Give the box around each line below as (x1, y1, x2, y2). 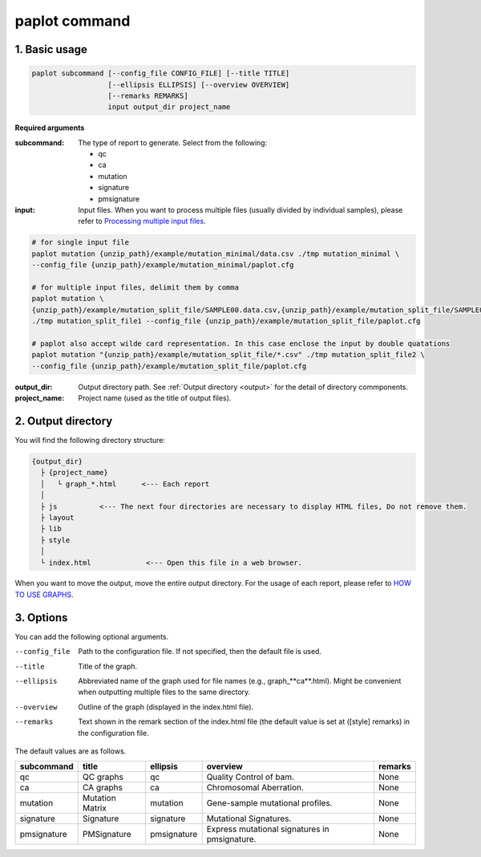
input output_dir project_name (107, 103, 231, 112)
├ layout (40, 513, 75, 522)
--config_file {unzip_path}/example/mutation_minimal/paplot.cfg (31, 261, 294, 270)
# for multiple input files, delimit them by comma (31, 282, 240, 292)
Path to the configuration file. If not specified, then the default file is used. (78, 647, 322, 656)
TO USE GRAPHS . (14, 590, 74, 599)
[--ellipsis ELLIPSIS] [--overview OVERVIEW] (107, 80, 290, 89)
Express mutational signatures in (206, 823, 329, 835)
